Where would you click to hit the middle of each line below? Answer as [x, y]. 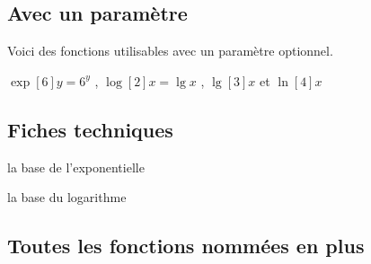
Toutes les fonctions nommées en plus [186, 246]
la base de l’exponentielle [76, 167]
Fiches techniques [90, 129]
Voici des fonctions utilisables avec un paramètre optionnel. [170, 51]
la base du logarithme [67, 197]
